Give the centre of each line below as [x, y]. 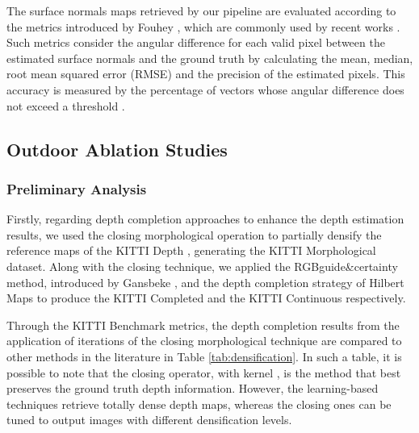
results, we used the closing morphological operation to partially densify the [194, 234]
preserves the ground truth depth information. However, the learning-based [193, 388]
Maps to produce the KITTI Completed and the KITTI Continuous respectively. [206, 298]
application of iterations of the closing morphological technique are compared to [204, 341]
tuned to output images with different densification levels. [149, 420]
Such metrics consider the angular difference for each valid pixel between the [196, 42]
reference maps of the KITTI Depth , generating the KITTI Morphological [191, 250]
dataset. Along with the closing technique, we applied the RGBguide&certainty [202, 266]
